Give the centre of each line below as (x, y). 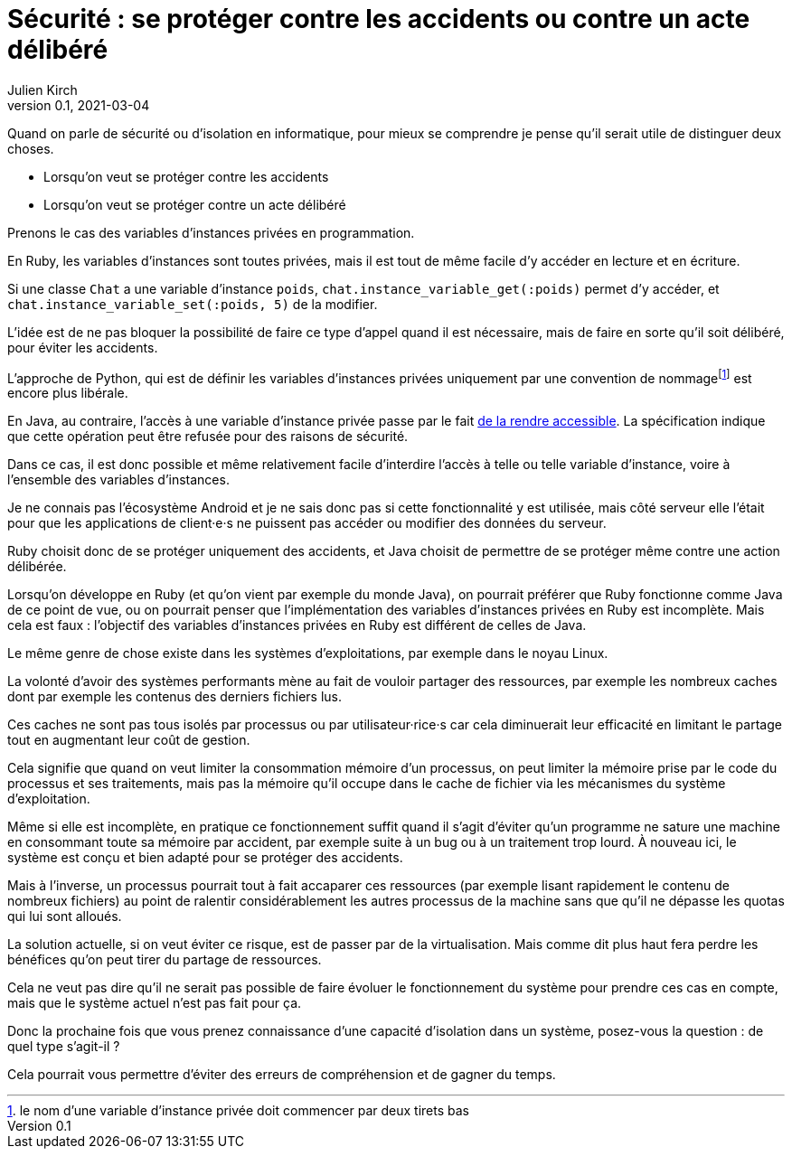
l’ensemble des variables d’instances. (118, 480)
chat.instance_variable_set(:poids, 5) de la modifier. (193, 304)
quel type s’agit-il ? (64, 1047)
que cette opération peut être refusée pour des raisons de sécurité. (208, 437)
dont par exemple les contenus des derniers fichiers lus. (175, 697)
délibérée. (37, 567)
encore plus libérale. (68, 393)
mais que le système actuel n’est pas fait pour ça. (155, 1003)
